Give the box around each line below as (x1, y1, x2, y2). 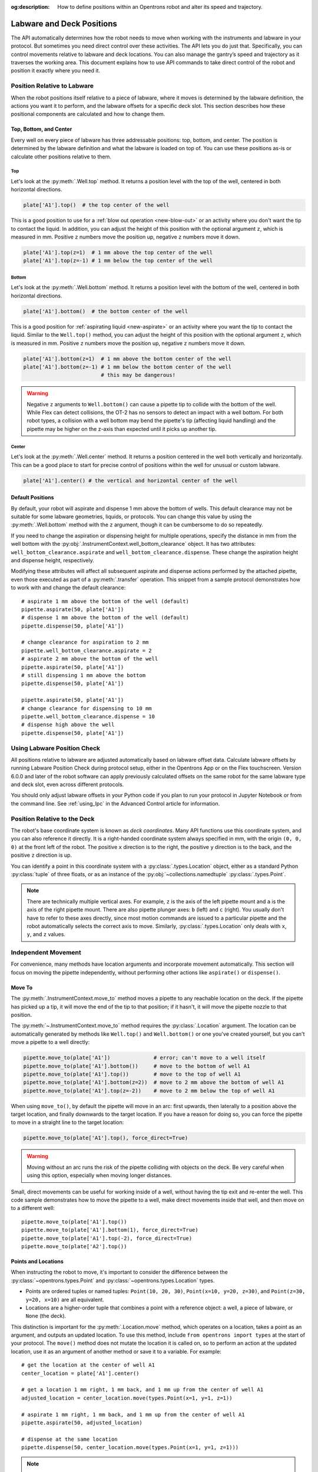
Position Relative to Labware (11, 82, 94, 90)
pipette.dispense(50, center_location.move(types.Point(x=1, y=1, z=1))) (21, 1444, 239, 1451)
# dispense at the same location (21, 1435, 118, 1443)
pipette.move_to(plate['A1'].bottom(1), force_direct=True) (21, 1226, 198, 1234)
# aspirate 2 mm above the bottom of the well (21, 655, 158, 662)
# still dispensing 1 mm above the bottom (21, 672, 146, 679)
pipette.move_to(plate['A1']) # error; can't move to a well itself (23, 1055, 266, 1061)
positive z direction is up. (11, 851, 72, 859)
